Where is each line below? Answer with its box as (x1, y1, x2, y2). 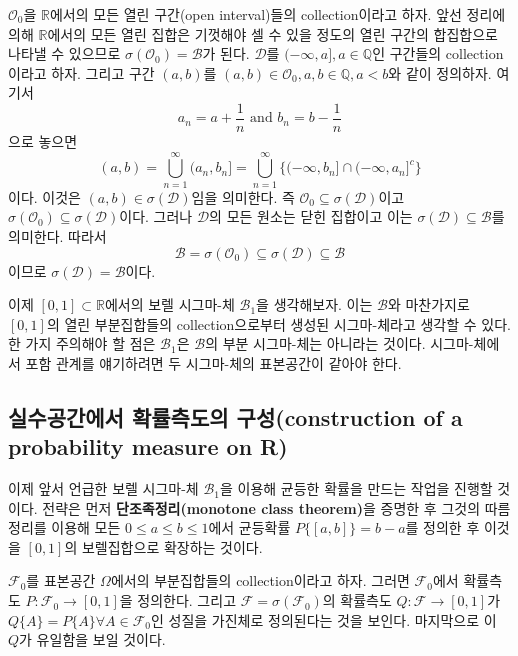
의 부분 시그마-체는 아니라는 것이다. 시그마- (205, 333, 474, 354)
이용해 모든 (51, 517, 121, 538)
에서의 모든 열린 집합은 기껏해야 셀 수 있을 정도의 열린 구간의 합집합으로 (47, 23, 498, 44)
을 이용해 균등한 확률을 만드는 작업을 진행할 (220, 478, 493, 499)
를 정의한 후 (405, 517, 480, 538)
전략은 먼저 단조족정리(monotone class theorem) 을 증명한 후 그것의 (42, 497, 481, 518)
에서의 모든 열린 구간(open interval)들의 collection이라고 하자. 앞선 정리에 (49, 4, 506, 24)
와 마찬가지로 (387, 294, 470, 315)
